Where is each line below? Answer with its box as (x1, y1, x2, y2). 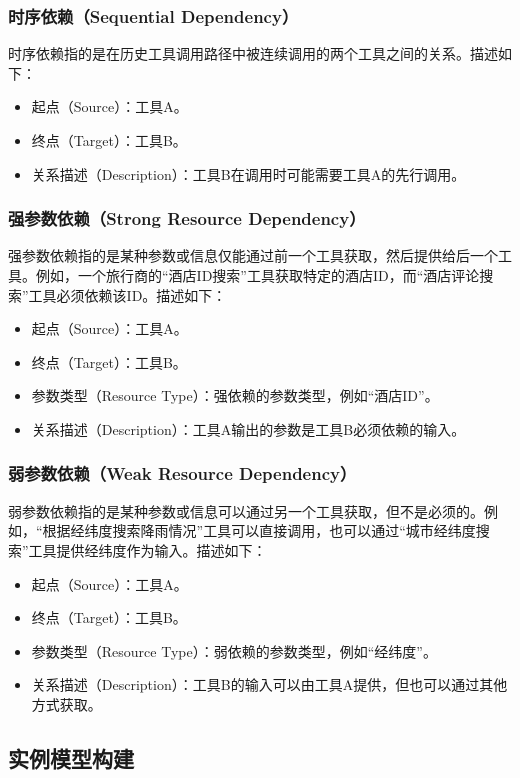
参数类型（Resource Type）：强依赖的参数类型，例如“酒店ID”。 (31, 385, 439, 406)
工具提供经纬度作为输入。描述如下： (28, 539, 267, 560)
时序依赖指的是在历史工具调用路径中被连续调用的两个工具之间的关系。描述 (8, 43, 498, 64)
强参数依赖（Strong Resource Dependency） (8, 206, 366, 231)
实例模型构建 (8, 742, 134, 773)
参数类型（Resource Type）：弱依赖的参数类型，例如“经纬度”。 (31, 640, 437, 661)
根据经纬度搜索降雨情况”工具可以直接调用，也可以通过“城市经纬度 (42, 520, 476, 541)
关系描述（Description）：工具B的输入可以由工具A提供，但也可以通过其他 (31, 674, 508, 695)
